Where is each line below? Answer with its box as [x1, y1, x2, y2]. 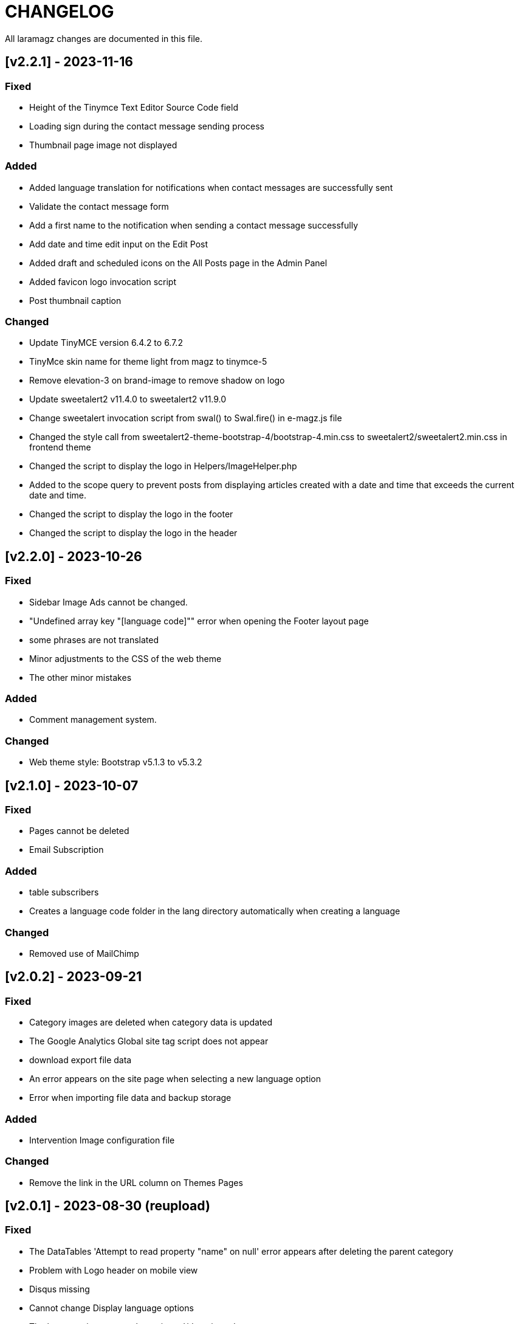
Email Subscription [29, 844, 104, 855]
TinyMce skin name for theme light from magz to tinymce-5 [29, 356, 267, 367]
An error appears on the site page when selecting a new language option [29, 1074, 321, 1084]
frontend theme [29, 442, 91, 453]
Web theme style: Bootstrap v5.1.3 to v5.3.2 [29, 757, 202, 768]
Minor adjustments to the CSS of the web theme [29, 653, 222, 664]
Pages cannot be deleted [29, 826, 129, 836]
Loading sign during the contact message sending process [29, 120, 265, 131]
